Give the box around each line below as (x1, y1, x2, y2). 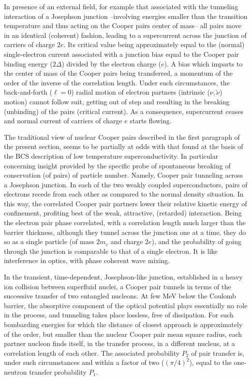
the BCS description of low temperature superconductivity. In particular (4, 150, 219, 161)
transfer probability (29, 366, 87, 377)
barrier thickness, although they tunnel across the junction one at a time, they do (4, 227, 246, 237)
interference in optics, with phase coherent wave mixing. (4, 255, 170, 265)
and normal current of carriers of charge (4, 116, 122, 126)
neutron (4, 366, 27, 377)
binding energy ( (4, 58, 53, 68)
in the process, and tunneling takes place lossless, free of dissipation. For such (4, 310, 234, 320)
